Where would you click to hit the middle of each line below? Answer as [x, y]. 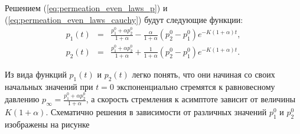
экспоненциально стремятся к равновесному [196, 86]
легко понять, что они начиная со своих [203, 74]
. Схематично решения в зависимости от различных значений [156, 111]
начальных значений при [49, 86]
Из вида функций [36, 74]
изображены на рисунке [47, 124]
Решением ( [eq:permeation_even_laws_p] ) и [86, 8]
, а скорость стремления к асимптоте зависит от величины [191, 99]
